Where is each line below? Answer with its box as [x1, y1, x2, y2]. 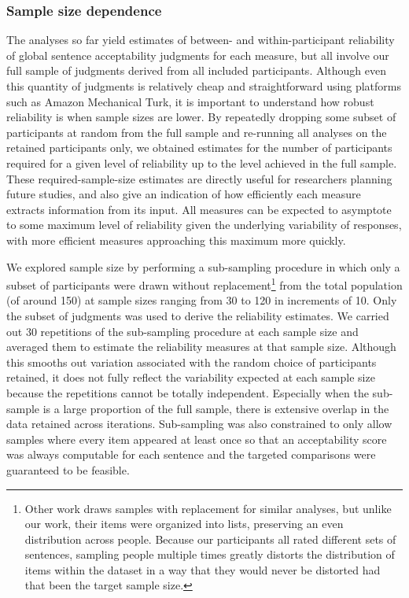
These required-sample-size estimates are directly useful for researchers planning [6, 170, 392, 186]
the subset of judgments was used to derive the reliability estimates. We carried [6, 307, 389, 323]
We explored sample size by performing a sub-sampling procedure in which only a [6, 258, 400, 275]
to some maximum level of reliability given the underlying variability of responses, [6, 216, 402, 233]
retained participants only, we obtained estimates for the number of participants [6, 139, 392, 156]
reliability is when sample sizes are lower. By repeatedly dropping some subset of [6, 109, 396, 125]
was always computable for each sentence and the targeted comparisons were [6, 446, 376, 463]
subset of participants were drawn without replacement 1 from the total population [6, 275, 403, 293]
